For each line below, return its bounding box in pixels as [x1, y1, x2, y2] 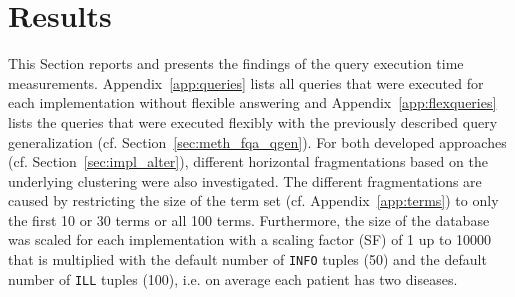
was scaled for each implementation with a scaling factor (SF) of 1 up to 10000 [8, 229, 492, 250]
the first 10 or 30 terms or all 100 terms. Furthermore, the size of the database [8, 209, 490, 230]
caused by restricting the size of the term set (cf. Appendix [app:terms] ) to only [8, 190, 499, 211]
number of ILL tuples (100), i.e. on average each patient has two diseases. [8, 268, 458, 289]
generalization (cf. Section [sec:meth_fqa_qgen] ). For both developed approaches [8, 131, 507, 152]
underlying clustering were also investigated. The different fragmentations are [8, 170, 482, 191]
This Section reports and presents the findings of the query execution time [8, 53, 464, 74]
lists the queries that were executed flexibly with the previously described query [8, 111, 498, 132]
